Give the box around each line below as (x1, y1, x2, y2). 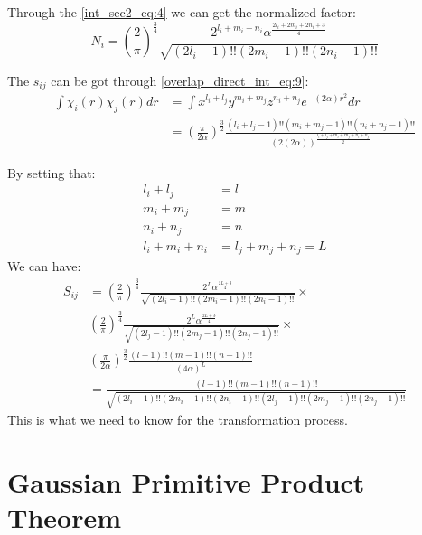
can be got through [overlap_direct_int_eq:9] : (51, 70, 309, 89)
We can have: (7, 257, 81, 276)
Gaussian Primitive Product (7, 463, 365, 500)
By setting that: (7, 163, 96, 182)
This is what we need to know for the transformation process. (7, 410, 348, 429)
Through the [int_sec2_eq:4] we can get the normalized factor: (7, 3, 356, 21)
